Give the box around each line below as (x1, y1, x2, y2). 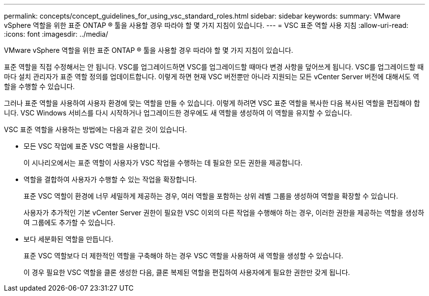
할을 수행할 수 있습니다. (4, 82, 75, 91)
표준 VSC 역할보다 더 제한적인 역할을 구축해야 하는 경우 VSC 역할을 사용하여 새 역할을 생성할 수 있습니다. (24, 251, 343, 260)
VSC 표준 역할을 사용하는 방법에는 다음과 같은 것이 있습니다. (4, 125, 187, 134)
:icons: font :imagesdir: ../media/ (4, 30, 108, 38)
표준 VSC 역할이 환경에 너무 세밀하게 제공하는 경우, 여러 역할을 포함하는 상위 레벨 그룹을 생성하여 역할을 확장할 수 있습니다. (24, 192, 398, 200)
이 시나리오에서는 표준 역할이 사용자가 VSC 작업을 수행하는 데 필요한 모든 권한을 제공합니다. (24, 159, 303, 167)
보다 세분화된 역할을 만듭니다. (24, 235, 114, 243)
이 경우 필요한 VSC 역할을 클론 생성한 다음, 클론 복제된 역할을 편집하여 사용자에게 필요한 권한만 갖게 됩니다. (24, 268, 350, 276)
